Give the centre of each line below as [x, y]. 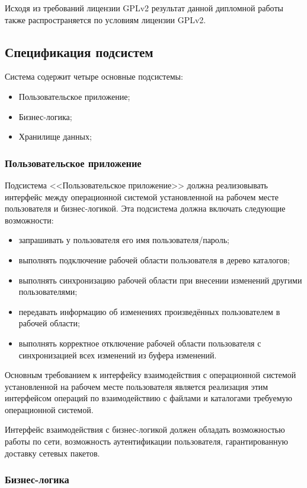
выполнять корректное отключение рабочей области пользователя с [140, 343]
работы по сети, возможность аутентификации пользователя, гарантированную [147, 441]
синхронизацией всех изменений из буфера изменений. [118, 355]
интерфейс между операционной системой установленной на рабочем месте [142, 196]
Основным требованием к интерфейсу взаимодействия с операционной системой [151, 375]
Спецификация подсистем [79, 51]
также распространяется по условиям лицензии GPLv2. [105, 19]
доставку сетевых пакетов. [52, 453]
